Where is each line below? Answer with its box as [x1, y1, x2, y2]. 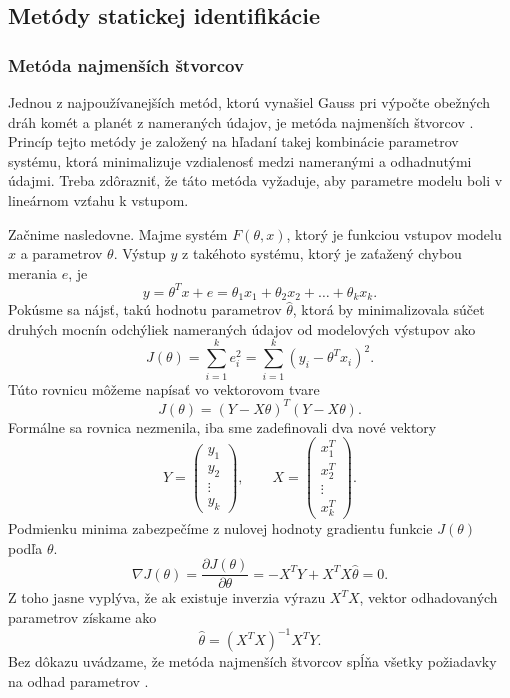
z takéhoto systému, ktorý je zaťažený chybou [182, 243, 462, 264]
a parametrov [20, 243, 103, 264]
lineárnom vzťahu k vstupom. [8, 189, 189, 210]
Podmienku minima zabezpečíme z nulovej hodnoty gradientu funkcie [8, 518, 433, 539]
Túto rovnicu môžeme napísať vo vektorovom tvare [8, 378, 320, 399]
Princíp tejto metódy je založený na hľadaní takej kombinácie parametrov [8, 131, 459, 152]
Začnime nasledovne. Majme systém [8, 223, 228, 244]
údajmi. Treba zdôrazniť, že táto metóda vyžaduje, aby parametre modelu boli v [8, 170, 503, 191]
